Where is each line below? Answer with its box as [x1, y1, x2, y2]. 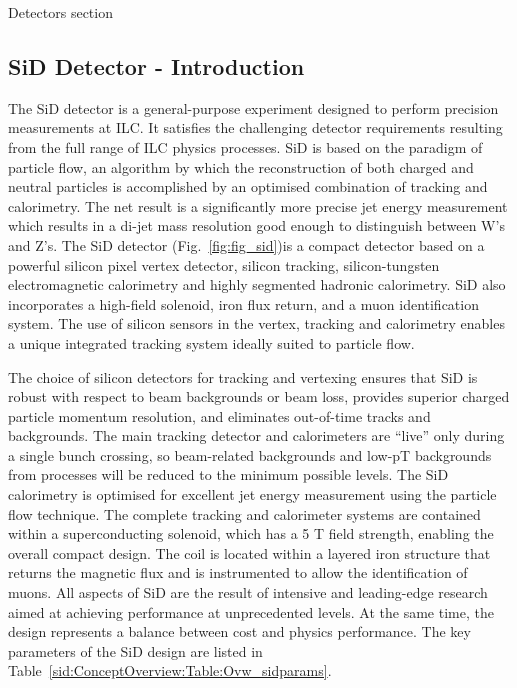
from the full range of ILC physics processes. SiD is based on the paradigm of [8, 136, 483, 157]
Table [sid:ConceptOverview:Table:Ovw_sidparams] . [8, 660, 332, 681]
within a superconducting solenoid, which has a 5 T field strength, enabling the [8, 523, 494, 544]
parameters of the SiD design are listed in [8, 640, 263, 661]
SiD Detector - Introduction [8, 50, 305, 81]
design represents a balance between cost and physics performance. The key [8, 621, 471, 642]
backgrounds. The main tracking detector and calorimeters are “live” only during [8, 425, 505, 446]
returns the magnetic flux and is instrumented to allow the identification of [8, 562, 468, 583]
